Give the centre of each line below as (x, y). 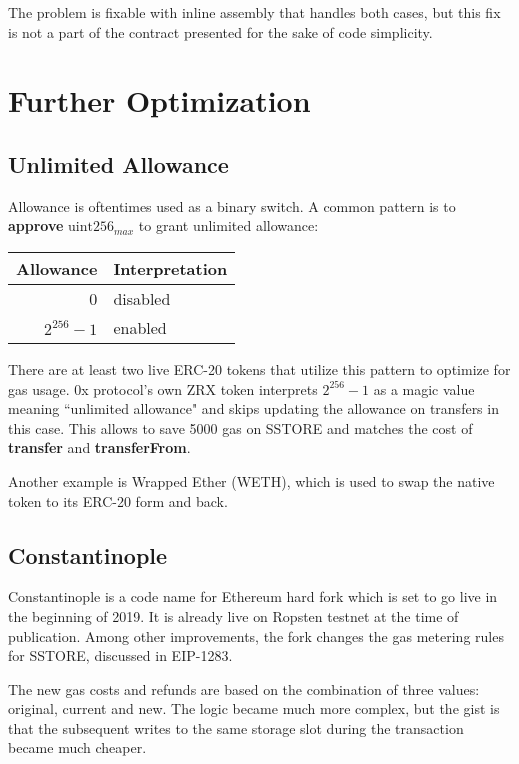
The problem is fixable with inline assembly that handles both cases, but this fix (254, 12)
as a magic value (424, 388)
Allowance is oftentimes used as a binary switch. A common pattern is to (232, 205)
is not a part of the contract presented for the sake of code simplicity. (220, 31)
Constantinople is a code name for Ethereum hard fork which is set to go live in (253, 596)
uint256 (91, 227)
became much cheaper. (77, 747)
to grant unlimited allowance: (228, 225)
